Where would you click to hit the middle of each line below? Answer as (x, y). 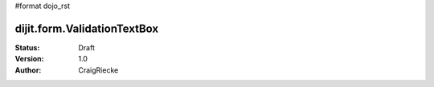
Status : (27, 47)
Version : (29, 59)
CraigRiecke (98, 70)
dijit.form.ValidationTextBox (87, 28)
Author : (28, 70)
